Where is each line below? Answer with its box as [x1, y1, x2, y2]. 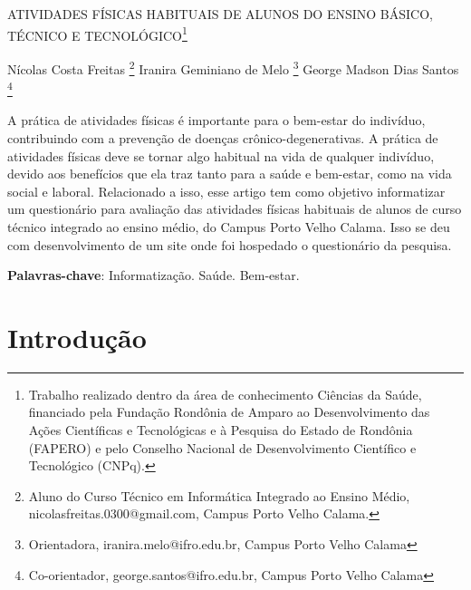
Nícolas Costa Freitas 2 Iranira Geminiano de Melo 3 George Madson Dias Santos [7, 56, 459, 78]
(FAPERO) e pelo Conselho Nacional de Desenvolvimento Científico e [28, 438, 417, 457]
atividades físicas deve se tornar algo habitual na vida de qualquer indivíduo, [7, 146, 435, 165]
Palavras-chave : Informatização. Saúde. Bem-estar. [7, 266, 300, 285]
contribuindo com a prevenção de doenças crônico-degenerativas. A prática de [7, 128, 438, 147]
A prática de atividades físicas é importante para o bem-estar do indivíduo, [7, 111, 426, 130]
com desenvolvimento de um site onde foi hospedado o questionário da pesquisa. [7, 235, 452, 254]
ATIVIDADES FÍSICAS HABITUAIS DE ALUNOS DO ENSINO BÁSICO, [7, 5, 433, 23]
